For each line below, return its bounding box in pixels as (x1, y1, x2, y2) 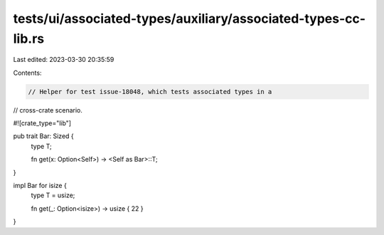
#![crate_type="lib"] (13, 119, 71, 127)
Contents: (13, 68, 42, 77)
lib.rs (13, 31, 45, 46)
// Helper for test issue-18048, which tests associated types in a (28, 88, 272, 95)
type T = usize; (31, 191, 75, 199)
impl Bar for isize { (13, 182, 67, 190)
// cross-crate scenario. (13, 105, 83, 114)
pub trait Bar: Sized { (13, 132, 74, 140)
